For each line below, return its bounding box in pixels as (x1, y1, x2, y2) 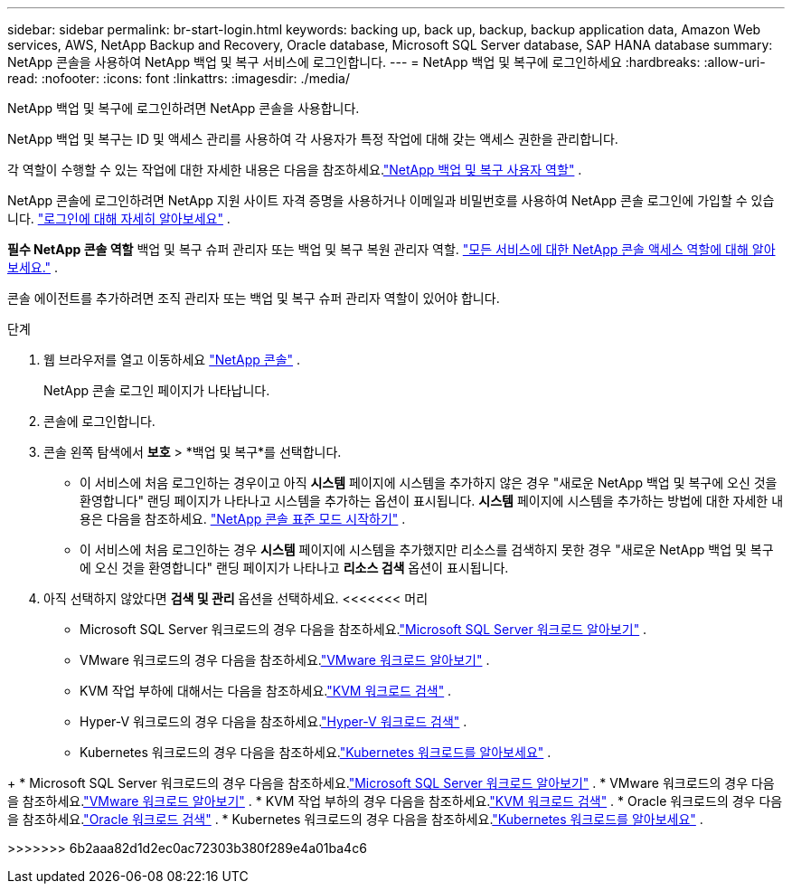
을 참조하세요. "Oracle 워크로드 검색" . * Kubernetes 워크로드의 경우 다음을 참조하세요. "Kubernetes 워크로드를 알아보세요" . (7, 811, 703, 827)
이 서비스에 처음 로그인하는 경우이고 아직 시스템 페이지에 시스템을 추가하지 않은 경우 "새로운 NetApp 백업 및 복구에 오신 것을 (80, 475, 778, 490)
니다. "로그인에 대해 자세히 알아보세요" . (7, 211, 231, 226)
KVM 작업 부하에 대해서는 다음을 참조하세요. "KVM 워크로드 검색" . (80, 683, 452, 698)
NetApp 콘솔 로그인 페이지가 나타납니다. (43, 383, 270, 398)
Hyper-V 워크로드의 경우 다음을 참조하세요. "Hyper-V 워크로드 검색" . (80, 714, 467, 729)
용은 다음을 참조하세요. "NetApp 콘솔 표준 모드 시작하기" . (80, 511, 406, 526)
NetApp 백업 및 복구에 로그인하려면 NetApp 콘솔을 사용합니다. (7, 100, 360, 116)
